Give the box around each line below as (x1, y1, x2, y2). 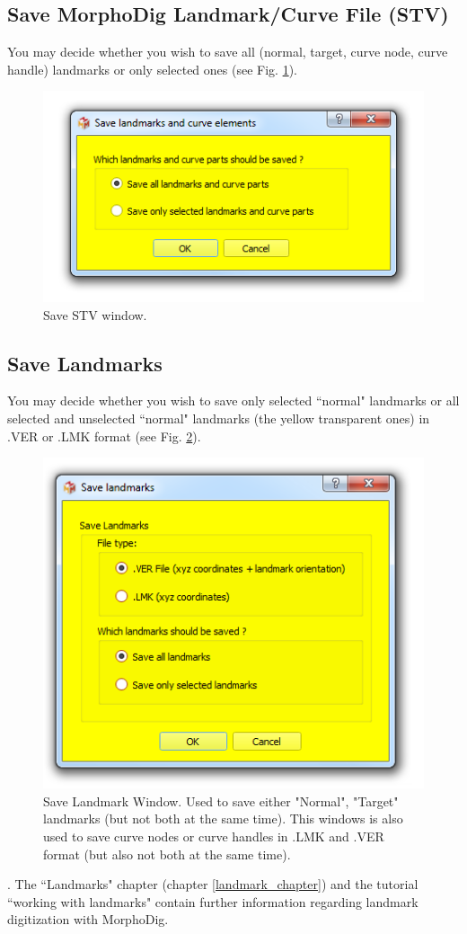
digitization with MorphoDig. (7, 910, 169, 929)
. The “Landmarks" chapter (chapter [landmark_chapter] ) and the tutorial (7, 875, 419, 894)
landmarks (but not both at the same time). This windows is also (43, 809, 403, 828)
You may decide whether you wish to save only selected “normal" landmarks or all (7, 391, 460, 410)
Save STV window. (43, 305, 147, 324)
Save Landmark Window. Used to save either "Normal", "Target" (43, 791, 399, 810)
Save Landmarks (7, 349, 163, 377)
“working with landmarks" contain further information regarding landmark (7, 892, 419, 911)
